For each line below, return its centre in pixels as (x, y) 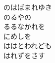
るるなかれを (24, 26)
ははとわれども (28, 46)
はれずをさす (24, 55)
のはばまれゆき (28, 7)
